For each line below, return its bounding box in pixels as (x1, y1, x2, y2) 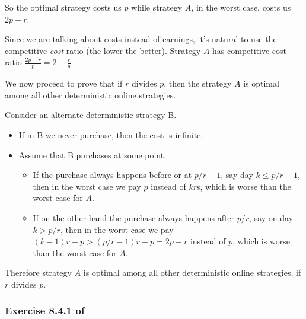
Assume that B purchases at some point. (18, 148, 167, 161)
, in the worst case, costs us (191, 1, 291, 13)
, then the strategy (164, 77, 232, 90)
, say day (221, 168, 253, 181)
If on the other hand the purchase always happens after (33, 211, 235, 224)
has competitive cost (212, 44, 287, 56)
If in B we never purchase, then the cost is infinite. (18, 128, 203, 141)
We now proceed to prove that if (5, 77, 123, 90)
